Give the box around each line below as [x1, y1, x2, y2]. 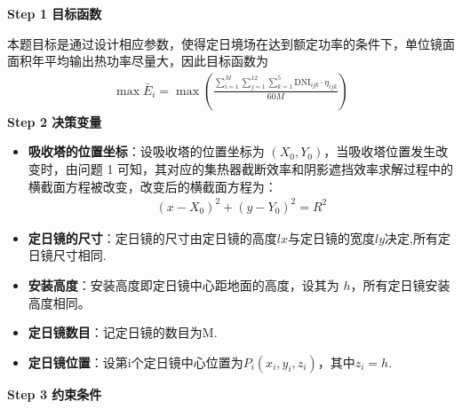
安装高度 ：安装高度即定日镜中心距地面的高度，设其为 [28, 275, 339, 294]
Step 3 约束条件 [7, 384, 102, 403]
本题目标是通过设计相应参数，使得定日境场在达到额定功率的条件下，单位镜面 [7, 34, 455, 52]
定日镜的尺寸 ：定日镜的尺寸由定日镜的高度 [28, 228, 277, 247]
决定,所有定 [385, 228, 450, 247]
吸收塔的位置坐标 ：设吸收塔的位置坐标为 [28, 142, 265, 161]
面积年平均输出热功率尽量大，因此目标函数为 [7, 51, 268, 70]
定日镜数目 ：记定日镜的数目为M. [28, 323, 218, 342]
